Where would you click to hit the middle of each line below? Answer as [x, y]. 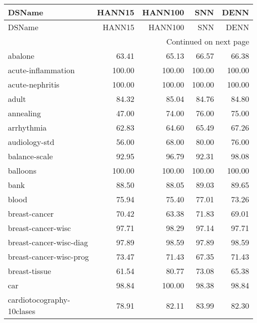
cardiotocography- [39, 300]
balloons [22, 170]
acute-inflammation [42, 70]
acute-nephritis [34, 84]
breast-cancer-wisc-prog [48, 256]
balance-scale [30, 156]
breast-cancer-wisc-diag [48, 242]
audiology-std [31, 142]
